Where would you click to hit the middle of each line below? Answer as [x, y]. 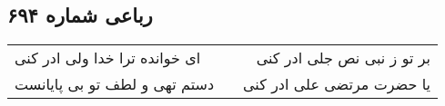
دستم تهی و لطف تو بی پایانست [115, 84]
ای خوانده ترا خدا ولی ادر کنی [108, 58]
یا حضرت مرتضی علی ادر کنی [337, 84]
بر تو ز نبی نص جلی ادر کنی [343, 58]
